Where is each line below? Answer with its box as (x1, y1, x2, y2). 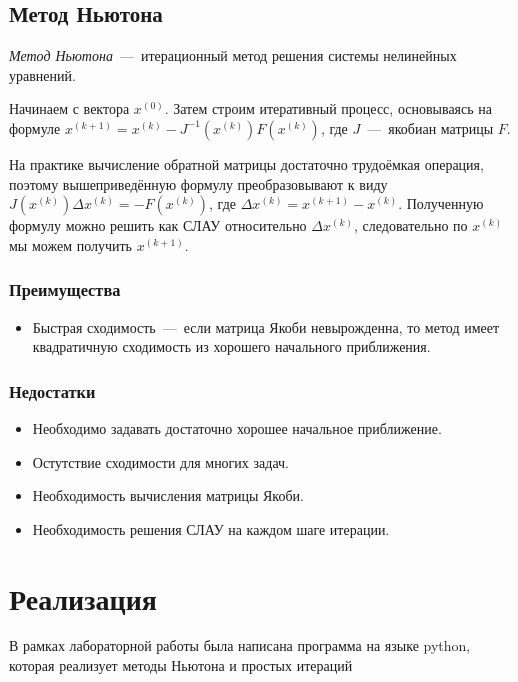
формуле (9, 117, 61, 138)
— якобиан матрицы (367, 117, 494, 138)
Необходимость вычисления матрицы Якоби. (32, 485, 304, 506)
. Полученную (398, 193, 484, 214)
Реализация (9, 577, 157, 618)
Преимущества (9, 277, 121, 302)
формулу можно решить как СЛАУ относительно (9, 215, 307, 236)
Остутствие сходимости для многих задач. (32, 451, 289, 472)
